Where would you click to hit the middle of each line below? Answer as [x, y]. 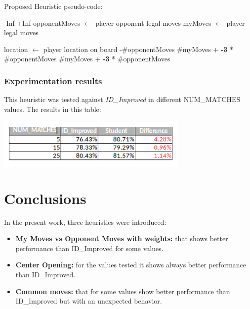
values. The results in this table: [53, 109]
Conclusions [45, 198]
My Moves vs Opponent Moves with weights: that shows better [122, 238]
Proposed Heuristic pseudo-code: [53, 6]
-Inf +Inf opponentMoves [42, 23]
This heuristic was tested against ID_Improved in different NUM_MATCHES [122, 99]
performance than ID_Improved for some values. [89, 248]
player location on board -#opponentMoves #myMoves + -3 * [138, 49]
